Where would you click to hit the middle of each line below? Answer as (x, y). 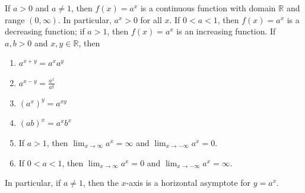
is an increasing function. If (226, 31)
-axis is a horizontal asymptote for (188, 183)
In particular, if (33, 183)
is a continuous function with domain (208, 8)
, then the (101, 183)
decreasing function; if (45, 31)
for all (151, 19)
